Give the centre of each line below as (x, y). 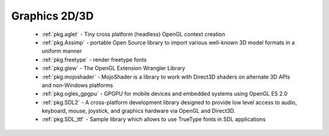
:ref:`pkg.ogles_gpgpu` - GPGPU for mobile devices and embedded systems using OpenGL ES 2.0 (164, 94)
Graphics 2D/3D (52, 16)
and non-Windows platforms (77, 85)
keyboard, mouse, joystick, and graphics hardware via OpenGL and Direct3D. (139, 111)
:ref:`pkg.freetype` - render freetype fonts (94, 59)
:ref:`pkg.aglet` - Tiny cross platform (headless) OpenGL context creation (133, 34)
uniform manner (62, 51)
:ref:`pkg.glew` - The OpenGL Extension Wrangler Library (114, 68)
